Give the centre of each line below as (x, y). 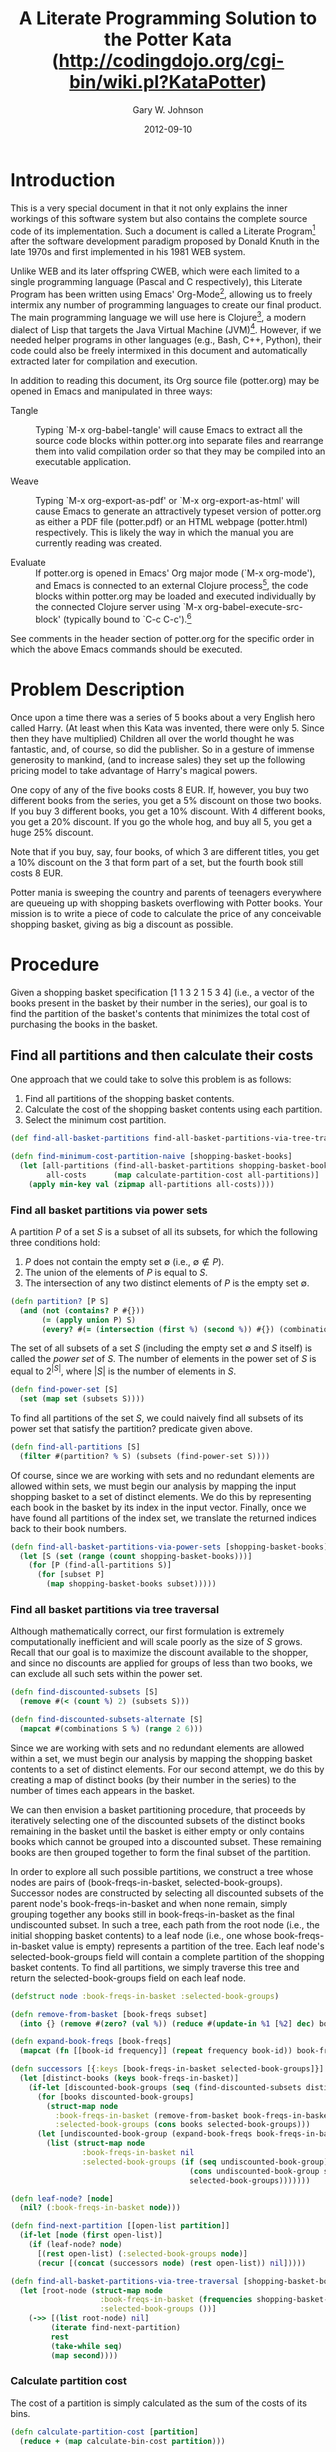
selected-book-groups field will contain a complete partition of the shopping (167, 1956)
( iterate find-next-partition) (116, 2328)
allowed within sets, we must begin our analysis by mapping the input (153, 1486)
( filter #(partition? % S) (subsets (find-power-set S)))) (145, 1456)
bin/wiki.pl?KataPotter (165, 82)
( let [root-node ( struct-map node (91, 2290)
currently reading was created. (99, 543)
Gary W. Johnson (168, 109)
